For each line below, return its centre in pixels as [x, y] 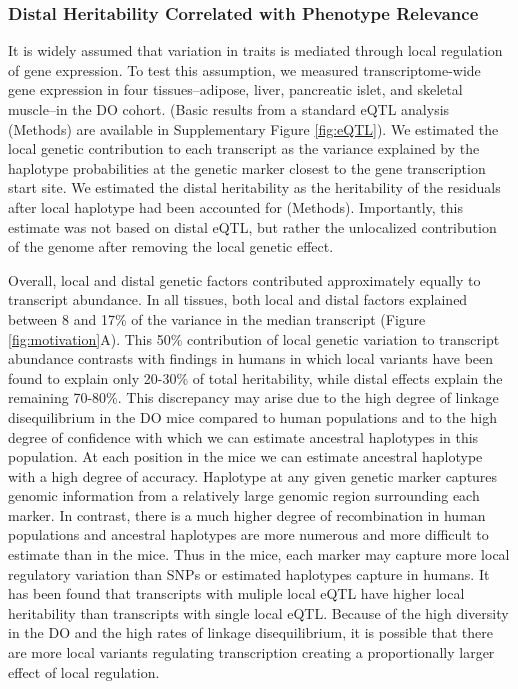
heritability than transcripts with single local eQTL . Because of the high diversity [258, 612]
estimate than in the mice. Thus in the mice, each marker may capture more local [259, 554]
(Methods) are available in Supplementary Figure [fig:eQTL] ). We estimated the [253, 128]
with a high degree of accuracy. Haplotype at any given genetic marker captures [253, 475]
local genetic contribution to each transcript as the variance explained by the [244, 148]
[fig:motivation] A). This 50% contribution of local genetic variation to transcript [254, 338]
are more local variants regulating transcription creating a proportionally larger [251, 652]
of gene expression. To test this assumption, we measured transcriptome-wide [244, 69]
